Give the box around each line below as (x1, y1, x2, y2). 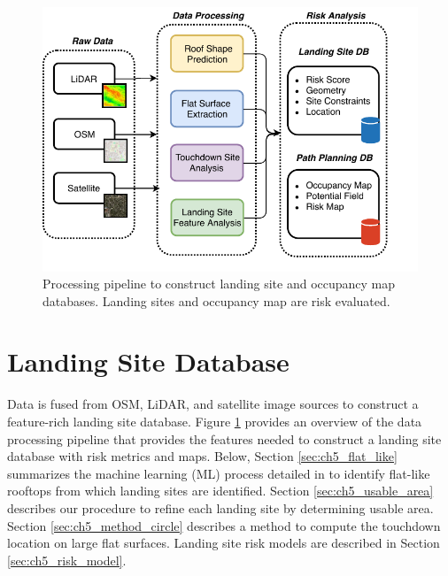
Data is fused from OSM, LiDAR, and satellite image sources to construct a (7, 395, 419, 413)
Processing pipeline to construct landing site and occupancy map (42, 274, 396, 293)
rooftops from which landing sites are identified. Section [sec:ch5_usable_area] (7, 481, 434, 500)
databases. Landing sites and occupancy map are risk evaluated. (42, 291, 390, 310)
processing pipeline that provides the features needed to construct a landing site (7, 429, 442, 448)
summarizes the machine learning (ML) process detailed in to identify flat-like (7, 464, 430, 482)
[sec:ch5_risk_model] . (7, 550, 127, 569)
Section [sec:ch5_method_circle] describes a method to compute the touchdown (7, 516, 441, 534)
